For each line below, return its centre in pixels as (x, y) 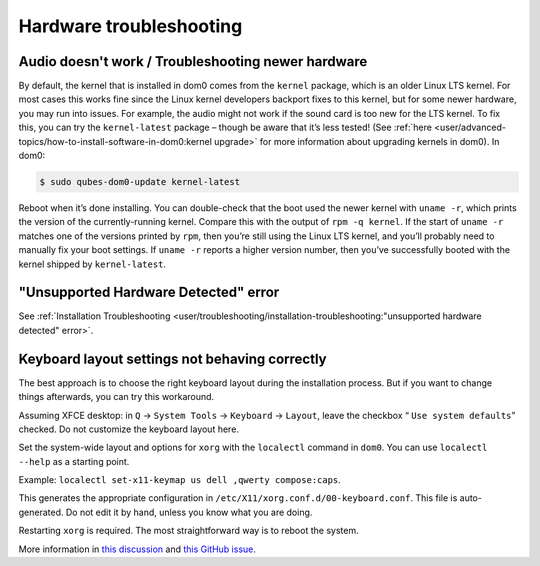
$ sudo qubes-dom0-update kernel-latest (139, 181)
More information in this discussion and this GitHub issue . (137, 549)
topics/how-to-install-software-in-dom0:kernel (115, 141)
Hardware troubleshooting (130, 26)
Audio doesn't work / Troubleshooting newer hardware (193, 61)
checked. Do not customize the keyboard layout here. (129, 429)
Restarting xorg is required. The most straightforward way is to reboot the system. (188, 531)
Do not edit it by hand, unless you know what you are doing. (189, 512)
